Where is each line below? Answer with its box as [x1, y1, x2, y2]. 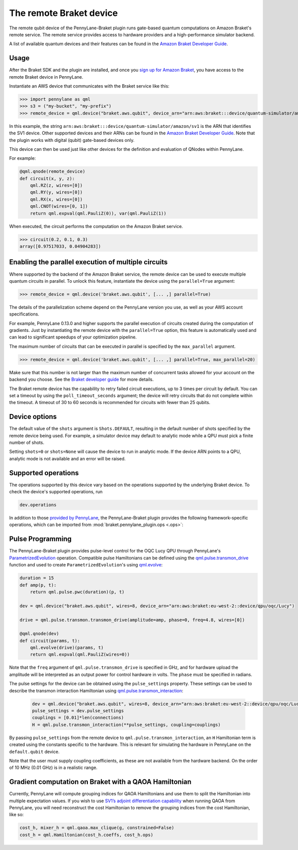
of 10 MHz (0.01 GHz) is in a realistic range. [9, 764, 98, 771]
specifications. [9, 311, 40, 317]
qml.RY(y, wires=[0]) [30, 190, 83, 195]
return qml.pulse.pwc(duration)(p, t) [30, 589, 125, 595]
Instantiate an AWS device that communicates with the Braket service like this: [9, 83, 170, 89]
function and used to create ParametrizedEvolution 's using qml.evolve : [9, 562, 163, 568]
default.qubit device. [9, 748, 60, 754]
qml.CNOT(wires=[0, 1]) [30, 204, 88, 209]
